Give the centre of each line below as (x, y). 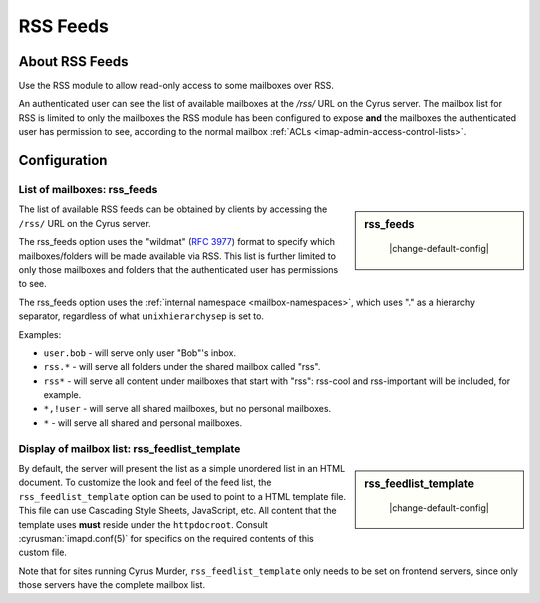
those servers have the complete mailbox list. (111, 585)
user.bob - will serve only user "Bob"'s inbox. (140, 352)
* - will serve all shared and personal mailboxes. (143, 422)
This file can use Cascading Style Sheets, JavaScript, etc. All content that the (177, 511)
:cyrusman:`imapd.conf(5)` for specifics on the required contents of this (166, 538)
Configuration (63, 160)
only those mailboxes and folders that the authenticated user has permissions (178, 269)
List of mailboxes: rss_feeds (88, 190)
